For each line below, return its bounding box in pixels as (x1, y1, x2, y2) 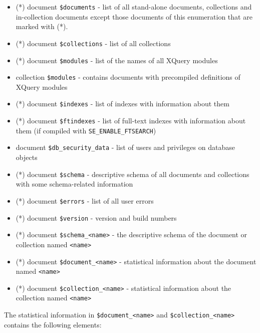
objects (16, 152, 38, 162)
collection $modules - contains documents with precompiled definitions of (16, 72, 240, 82)
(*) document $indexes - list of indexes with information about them (16, 98, 229, 109)
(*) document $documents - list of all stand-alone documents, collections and (16, 2, 252, 12)
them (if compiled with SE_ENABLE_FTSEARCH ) (16, 125, 156, 135)
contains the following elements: (4, 319, 102, 329)
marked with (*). (16, 21, 68, 32)
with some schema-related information (16, 179, 133, 189)
